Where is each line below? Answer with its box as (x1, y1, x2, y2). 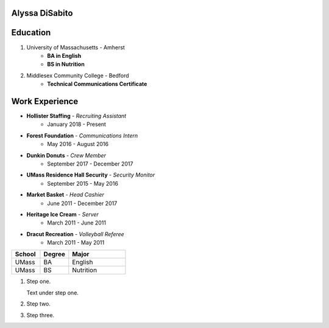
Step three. (26, 311, 55, 319)
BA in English (47, 52, 82, 59)
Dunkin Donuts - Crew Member (26, 152, 107, 159)
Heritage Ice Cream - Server (26, 211, 99, 218)
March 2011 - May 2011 (47, 239, 105, 246)
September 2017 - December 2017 (47, 160, 133, 167)
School (15, 250, 36, 259)
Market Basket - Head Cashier (26, 191, 105, 198)
